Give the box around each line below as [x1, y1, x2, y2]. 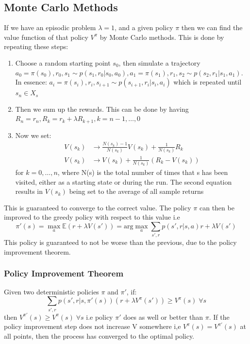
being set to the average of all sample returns [69, 186, 204, 196]
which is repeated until [173, 77, 242, 87]
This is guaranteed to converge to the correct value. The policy [4, 202, 191, 212]
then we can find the [181, 22, 243, 33]
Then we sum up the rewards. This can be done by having [15, 103, 189, 114]
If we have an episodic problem [4, 22, 96, 33]
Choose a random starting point [15, 57, 111, 68]
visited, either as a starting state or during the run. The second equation [15, 176, 232, 187]
